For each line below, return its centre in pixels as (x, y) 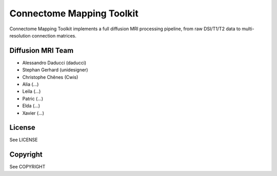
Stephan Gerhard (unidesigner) (55, 70)
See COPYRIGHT (27, 167)
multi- (248, 29)
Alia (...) (31, 84)
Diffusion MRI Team (42, 51)
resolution (20, 35)
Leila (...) (32, 91)
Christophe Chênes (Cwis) (50, 77)
